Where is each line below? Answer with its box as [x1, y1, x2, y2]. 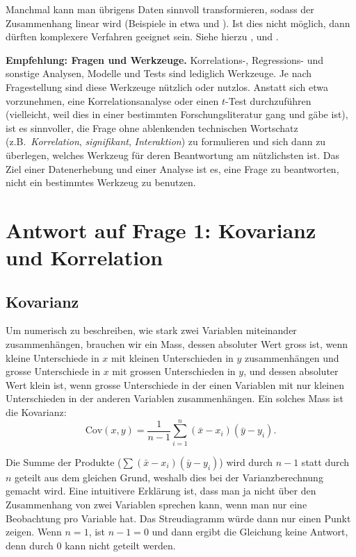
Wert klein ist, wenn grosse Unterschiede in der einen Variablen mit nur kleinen [6, 377, 345, 392]
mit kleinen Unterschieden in [111, 350, 234, 365]
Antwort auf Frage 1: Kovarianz [6, 215, 316, 244]
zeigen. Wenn [6, 524, 62, 539]
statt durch [301, 454, 350, 469]
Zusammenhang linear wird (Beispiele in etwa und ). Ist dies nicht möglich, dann [6, 15, 350, 30]
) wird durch [219, 454, 273, 469]
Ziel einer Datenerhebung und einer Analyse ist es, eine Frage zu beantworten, [6, 161, 339, 176]
